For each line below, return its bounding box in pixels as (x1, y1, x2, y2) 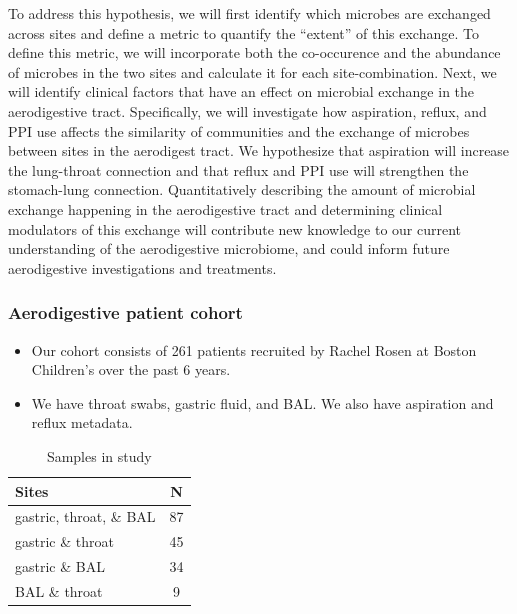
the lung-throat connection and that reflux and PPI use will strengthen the (8, 159, 469, 180)
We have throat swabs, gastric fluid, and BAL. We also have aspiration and (31, 392, 494, 413)
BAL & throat (15, 580, 103, 601)
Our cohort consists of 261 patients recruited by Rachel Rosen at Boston (31, 339, 477, 360)
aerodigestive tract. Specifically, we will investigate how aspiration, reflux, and (8, 100, 487, 121)
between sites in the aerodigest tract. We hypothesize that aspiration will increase (8, 140, 510, 161)
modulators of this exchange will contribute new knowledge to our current (8, 218, 462, 239)
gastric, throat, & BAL (15, 506, 156, 527)
